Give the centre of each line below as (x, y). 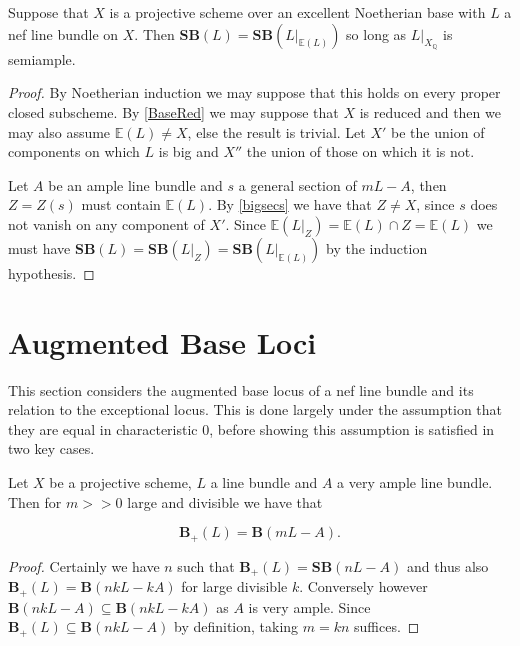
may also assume (59, 131)
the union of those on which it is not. (360, 151)
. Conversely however (363, 586)
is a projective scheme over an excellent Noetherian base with (297, 12)
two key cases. (51, 448)
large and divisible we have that (225, 501)
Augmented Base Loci (162, 341)
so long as (376, 33)
